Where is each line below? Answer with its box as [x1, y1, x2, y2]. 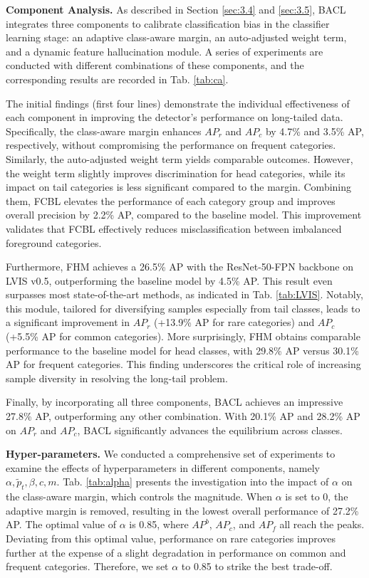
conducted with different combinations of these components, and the [6, 58, 304, 73]
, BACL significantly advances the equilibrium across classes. [77, 422, 343, 437]
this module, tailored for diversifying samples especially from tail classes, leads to [6, 300, 360, 315]
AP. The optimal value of [6, 517, 116, 532]
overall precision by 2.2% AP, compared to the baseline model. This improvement [6, 207, 362, 222]
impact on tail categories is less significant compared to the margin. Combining [6, 179, 352, 194]
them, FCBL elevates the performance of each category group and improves [6, 193, 336, 208]
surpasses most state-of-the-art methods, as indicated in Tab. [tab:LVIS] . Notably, [6, 287, 363, 302]
